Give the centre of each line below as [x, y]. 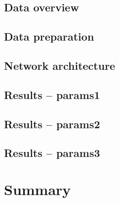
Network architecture [60, 65]
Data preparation [49, 36]
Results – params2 [52, 124]
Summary [38, 189]
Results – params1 [52, 94]
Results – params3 [52, 153]
